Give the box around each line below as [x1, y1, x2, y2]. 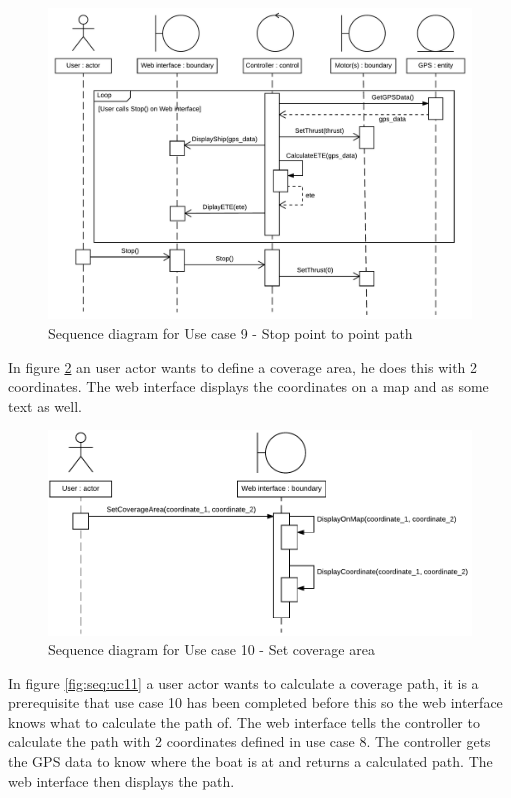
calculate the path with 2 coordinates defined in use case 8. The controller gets [8, 731, 491, 752]
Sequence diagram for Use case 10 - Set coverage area [48, 639, 375, 660]
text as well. [8, 395, 82, 416]
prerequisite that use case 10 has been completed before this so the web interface [8, 692, 503, 713]
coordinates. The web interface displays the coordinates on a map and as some [8, 376, 489, 397]
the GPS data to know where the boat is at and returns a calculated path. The [8, 751, 493, 772]
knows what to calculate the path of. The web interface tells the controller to [8, 711, 480, 732]
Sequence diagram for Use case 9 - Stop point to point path [48, 322, 413, 343]
